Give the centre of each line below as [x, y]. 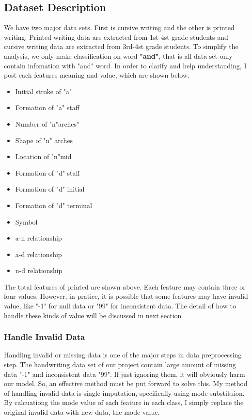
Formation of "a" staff [47, 107]
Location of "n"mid [43, 156]
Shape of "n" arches [44, 140]
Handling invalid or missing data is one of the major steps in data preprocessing [123, 355]
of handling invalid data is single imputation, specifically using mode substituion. [124, 393]
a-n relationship [39, 238]
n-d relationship [39, 270]
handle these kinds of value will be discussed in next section [93, 315]
